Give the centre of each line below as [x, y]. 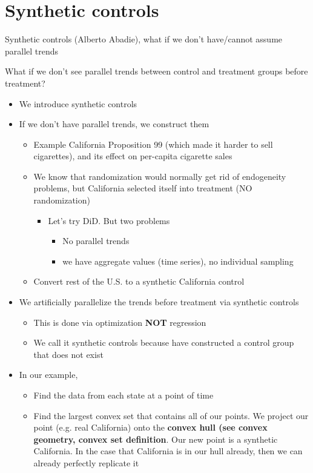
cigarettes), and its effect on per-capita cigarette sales [133, 156]
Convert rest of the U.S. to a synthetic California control [139, 281]
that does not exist [68, 354]
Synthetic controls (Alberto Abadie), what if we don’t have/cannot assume [144, 39]
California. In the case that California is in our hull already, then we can [168, 451]
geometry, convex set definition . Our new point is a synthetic [156, 439]
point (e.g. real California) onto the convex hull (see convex [150, 427]
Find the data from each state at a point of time [124, 395]
